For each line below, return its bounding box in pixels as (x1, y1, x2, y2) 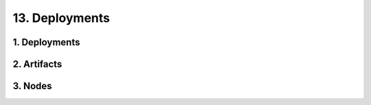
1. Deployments (12, 36, 80, 48)
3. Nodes (12, 80, 52, 92)
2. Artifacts (12, 58, 63, 70)
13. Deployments (12, 10, 110, 25)
